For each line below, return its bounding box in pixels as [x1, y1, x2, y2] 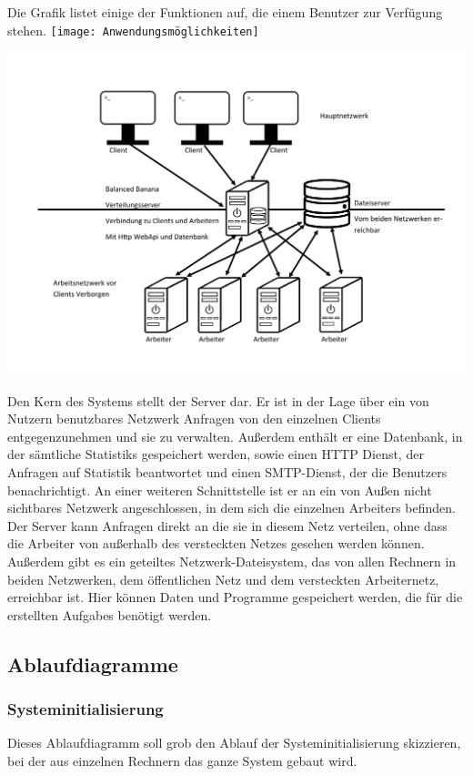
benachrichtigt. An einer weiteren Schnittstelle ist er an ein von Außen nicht [7, 480, 432, 499]
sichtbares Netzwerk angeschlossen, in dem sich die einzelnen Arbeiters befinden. [7, 498, 457, 517]
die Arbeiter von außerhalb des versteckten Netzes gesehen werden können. [7, 534, 425, 553]
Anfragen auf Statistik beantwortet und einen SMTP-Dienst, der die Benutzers [7, 463, 448, 482]
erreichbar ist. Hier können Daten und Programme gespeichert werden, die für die [7, 587, 463, 607]
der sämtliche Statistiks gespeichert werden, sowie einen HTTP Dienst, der [7, 444, 424, 464]
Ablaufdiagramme [7, 649, 178, 678]
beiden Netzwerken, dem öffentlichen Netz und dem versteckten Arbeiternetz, [7, 569, 439, 588]
